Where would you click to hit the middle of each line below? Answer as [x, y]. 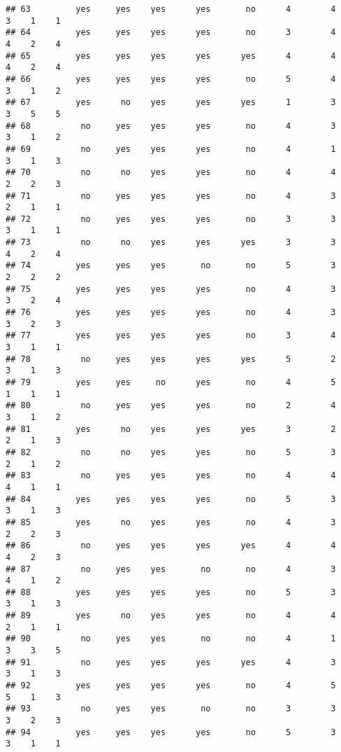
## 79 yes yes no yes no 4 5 [171, 382]
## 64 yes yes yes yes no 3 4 [171, 33]
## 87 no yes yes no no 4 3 [171, 569]
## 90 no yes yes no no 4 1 [171, 639]
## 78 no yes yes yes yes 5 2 [171, 359]
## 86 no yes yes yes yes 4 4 [171, 546]
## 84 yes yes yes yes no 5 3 [171, 499]
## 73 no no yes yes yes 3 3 [171, 243]
